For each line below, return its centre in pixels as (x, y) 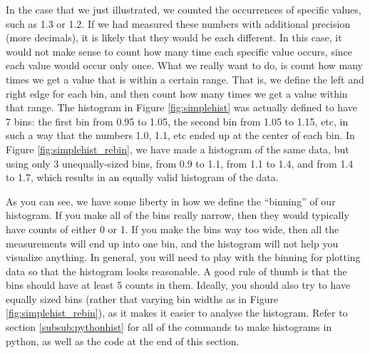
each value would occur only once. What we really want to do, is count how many (185, 65)
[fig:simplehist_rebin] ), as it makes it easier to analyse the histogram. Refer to (177, 313)
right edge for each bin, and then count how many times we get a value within (177, 93)
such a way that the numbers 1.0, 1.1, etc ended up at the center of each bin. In (180, 135)
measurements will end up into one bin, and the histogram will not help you (172, 243)
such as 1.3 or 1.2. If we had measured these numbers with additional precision (178, 23)
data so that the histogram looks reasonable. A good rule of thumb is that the (176, 271)
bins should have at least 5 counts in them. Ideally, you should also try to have (178, 285)
